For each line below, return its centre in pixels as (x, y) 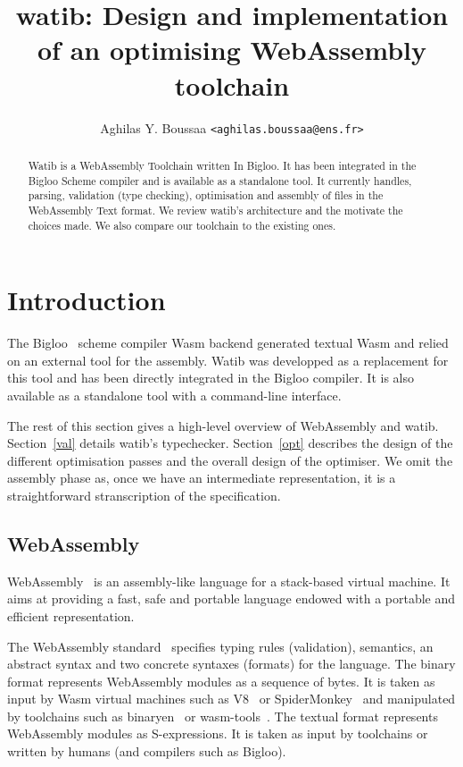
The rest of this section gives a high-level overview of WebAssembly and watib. (223, 425)
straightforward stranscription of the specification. (144, 495)
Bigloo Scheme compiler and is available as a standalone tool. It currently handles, (220, 180)
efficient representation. (71, 615)
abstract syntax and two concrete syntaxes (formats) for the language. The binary (231, 664)
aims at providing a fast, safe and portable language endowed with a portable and (231, 598)
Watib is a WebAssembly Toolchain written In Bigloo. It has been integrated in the (222, 165)
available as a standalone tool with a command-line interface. (174, 395)
